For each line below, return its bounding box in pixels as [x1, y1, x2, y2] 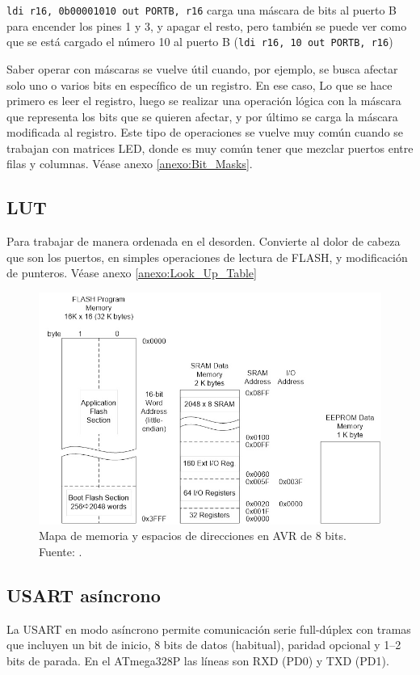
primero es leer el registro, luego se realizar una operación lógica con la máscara [6, 92, 401, 109]
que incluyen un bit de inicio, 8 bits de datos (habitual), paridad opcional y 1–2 [6, 636, 401, 653]
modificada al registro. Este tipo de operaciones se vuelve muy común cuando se [6, 124, 404, 141]
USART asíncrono [6, 583, 161, 608]
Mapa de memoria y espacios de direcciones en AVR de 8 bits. [39, 527, 346, 544]
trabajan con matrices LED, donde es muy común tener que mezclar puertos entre [6, 139, 414, 156]
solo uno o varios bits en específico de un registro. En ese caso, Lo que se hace [6, 76, 393, 93]
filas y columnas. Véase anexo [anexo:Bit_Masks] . [6, 155, 253, 172]
